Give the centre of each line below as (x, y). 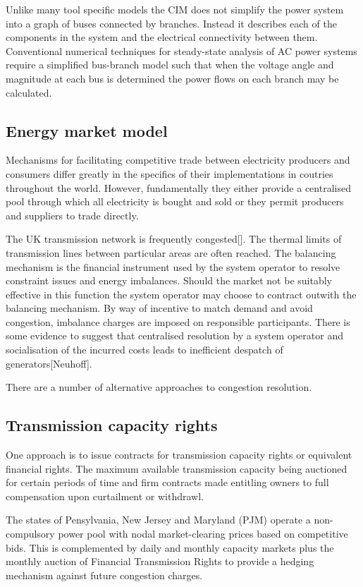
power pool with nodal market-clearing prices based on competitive (203, 534)
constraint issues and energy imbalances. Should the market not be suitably (169, 280)
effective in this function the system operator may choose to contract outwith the (181, 294)
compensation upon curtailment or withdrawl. (105, 496)
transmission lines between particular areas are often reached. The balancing (171, 252)
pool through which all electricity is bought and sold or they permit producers (175, 201)
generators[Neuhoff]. (49, 363)
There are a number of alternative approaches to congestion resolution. (159, 387)
